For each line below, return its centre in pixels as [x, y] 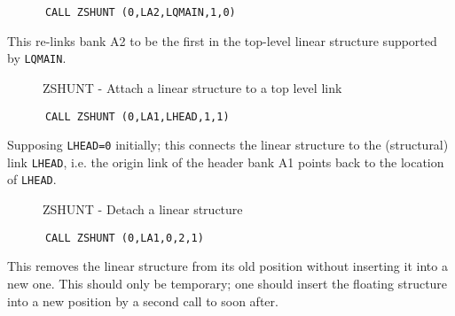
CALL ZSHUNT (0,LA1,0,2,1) [124, 238]
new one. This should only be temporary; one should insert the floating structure [227, 283]
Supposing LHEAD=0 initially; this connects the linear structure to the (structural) [228, 145]
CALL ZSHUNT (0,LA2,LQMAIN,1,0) [140, 12]
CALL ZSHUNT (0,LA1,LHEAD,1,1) [137, 116]
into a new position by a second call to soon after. [143, 301]
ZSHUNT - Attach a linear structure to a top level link [192, 87]
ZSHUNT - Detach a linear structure [143, 209]
